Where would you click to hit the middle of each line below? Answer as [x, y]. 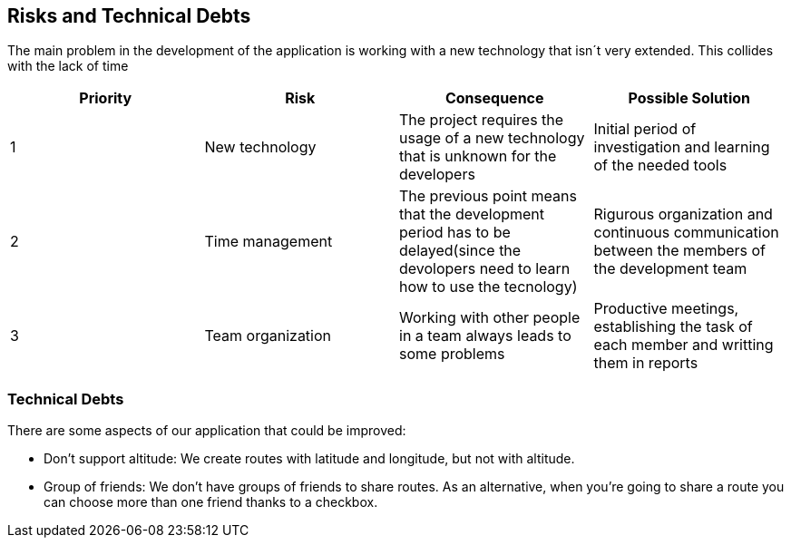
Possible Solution [689, 98]
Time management [269, 242]
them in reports [646, 363]
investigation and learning [682, 147]
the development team [670, 269]
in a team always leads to [485, 336]
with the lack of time [68, 66]
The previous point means [488, 196]
